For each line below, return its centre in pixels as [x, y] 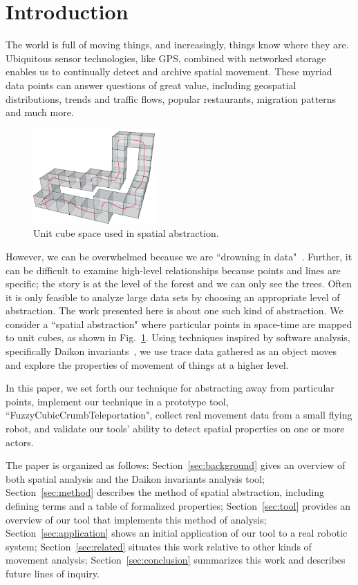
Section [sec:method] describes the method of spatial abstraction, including [165, 492]
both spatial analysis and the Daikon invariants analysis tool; [135, 478]
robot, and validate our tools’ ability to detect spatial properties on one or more [175, 429]
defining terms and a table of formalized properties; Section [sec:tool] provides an [178, 506]
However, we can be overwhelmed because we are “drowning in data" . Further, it [179, 256]
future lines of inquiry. [53, 573]
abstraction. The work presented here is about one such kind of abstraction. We [175, 310]
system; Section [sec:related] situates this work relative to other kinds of [159, 546]
